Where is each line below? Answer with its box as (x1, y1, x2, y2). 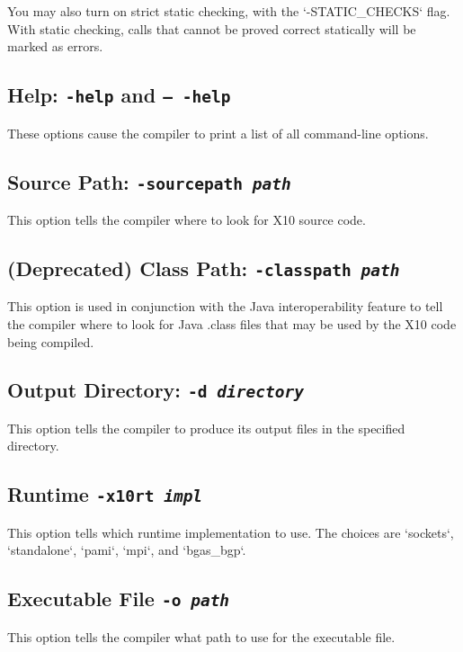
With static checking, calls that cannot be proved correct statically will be (7, 19, 416, 38)
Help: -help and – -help (7, 81, 231, 109)
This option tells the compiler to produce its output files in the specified (7, 418, 405, 437)
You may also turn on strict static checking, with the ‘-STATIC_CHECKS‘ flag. (7, 2, 450, 20)
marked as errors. (7, 37, 103, 56)
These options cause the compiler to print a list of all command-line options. (7, 123, 429, 142)
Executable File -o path (7, 585, 230, 612)
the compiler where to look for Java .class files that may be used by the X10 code (7, 314, 457, 333)
